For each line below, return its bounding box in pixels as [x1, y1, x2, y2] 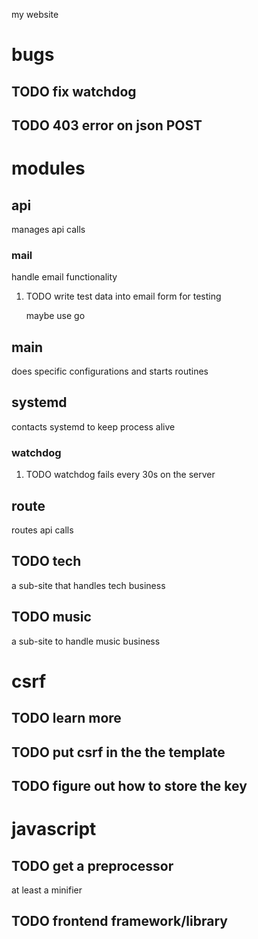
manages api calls [11, 223, 86, 235]
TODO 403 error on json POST [11, 117, 203, 134]
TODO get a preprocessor [11, 857, 174, 874]
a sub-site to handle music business [11, 635, 161, 647]
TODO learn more [11, 710, 122, 727]
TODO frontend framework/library [11, 913, 228, 930]
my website [11, 9, 59, 20]
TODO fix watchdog [11, 83, 137, 100]
